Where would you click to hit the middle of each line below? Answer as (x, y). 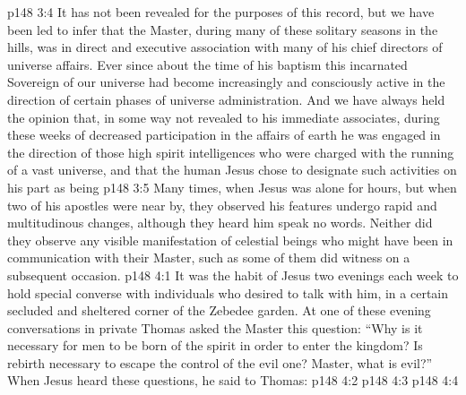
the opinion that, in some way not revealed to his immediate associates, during (224, 117)
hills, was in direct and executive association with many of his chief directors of (225, 47)
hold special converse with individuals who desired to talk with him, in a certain (228, 292)
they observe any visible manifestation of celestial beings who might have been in (230, 240)
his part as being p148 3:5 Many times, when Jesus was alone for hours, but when (232, 187)
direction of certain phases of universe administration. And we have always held (226, 99)
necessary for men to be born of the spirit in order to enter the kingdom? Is (215, 345)
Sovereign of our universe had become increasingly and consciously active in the (226, 82)
